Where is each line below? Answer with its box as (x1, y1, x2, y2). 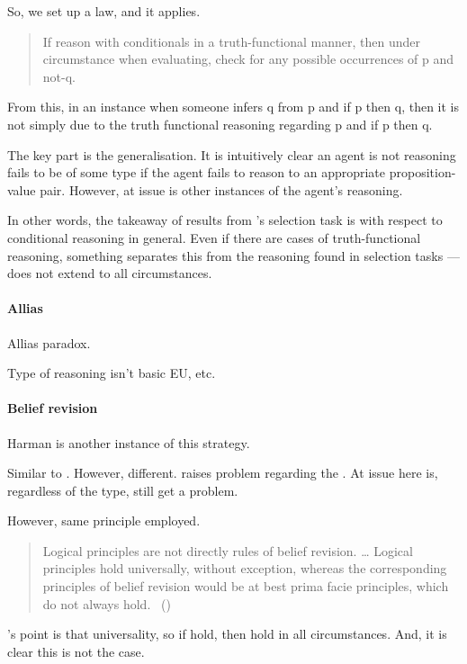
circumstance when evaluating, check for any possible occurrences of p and (42, 49, 454, 68)
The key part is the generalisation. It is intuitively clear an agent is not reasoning (7, 145, 456, 164)
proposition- (389, 163, 456, 182)
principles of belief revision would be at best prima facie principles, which (42, 577, 449, 596)
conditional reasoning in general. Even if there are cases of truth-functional (7, 228, 421, 247)
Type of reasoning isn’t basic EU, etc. (7, 363, 216, 382)
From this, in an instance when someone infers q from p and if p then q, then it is (7, 97, 459, 116)
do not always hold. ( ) (42, 594, 171, 613)
